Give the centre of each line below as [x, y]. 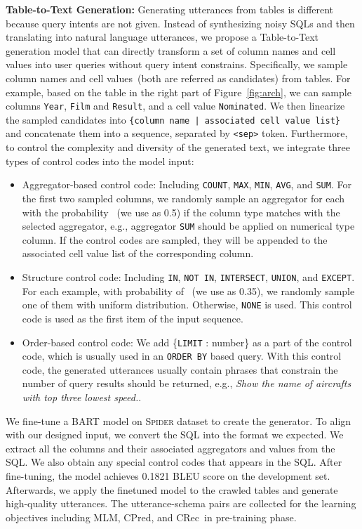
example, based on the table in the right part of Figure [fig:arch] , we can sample [179, 92]
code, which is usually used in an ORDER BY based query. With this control [182, 356]
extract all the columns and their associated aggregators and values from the [170, 448]
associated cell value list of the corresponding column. [138, 253]
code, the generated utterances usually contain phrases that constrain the [180, 369]
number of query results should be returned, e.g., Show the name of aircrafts [187, 383]
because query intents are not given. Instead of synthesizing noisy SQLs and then [180, 23]
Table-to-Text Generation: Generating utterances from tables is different [170, 9]
